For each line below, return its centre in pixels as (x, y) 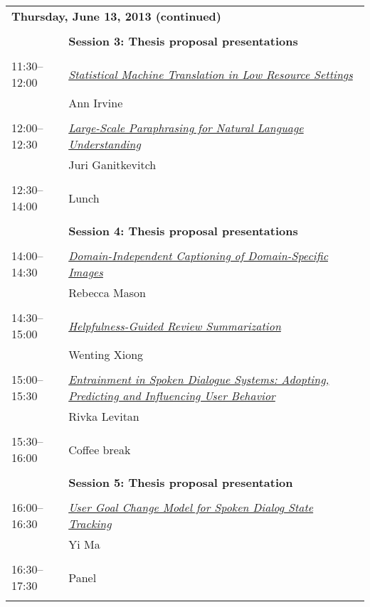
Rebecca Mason (107, 292)
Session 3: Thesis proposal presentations (183, 41)
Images (86, 272)
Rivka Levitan (104, 416)
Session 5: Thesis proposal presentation (181, 482)
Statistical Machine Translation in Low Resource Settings (211, 74)
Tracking (90, 523)
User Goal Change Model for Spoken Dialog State (191, 507)
